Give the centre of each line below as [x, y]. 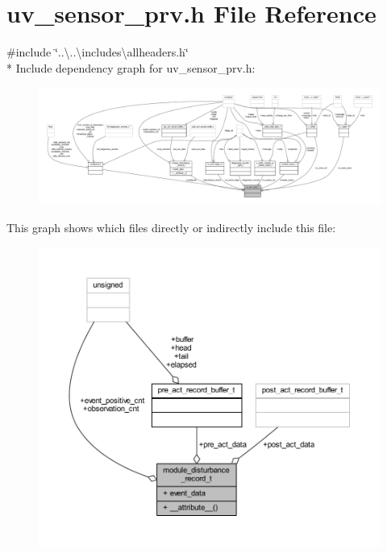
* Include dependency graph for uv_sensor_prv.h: [131, 67]
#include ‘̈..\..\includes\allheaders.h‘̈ [98, 52]
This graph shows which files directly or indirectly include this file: [171, 228]
